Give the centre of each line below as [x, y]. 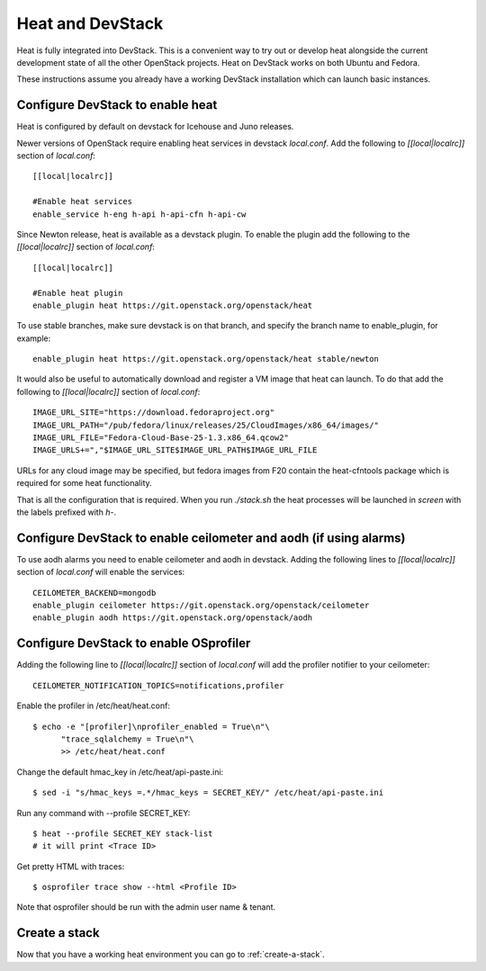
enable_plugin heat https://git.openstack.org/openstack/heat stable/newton [206, 359]
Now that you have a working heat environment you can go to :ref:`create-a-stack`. [171, 955]
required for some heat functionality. [84, 483]
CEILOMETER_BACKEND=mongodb [94, 593]
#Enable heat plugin [78, 293]
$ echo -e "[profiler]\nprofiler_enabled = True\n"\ [151, 726]
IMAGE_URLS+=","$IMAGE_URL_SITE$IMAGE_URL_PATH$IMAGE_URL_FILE [175, 450]
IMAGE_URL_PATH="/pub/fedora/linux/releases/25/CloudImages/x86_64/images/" [206, 425]
